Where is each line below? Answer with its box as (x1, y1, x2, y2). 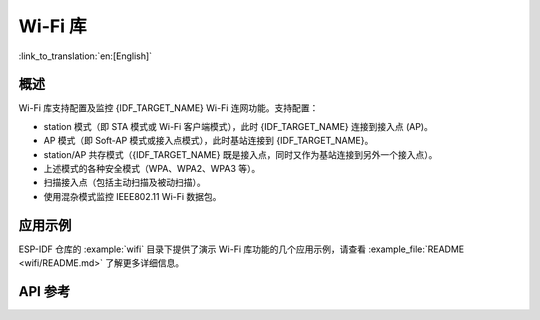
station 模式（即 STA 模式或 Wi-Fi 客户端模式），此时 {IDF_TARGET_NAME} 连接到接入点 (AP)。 (43, 120, 434, 132)
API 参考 (18, 283, 71, 300)
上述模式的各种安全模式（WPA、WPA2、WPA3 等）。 (43, 163, 261, 175)
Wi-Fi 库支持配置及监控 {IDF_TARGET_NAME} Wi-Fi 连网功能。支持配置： (18, 102, 319, 114)
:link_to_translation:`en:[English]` (18, 50, 153, 62)
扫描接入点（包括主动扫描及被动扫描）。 (43, 176, 206, 189)
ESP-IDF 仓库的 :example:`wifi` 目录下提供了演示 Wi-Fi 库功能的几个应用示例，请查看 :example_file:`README (18, 243, 465, 255)
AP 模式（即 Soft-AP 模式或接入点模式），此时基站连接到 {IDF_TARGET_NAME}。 (43, 135, 374, 147)
